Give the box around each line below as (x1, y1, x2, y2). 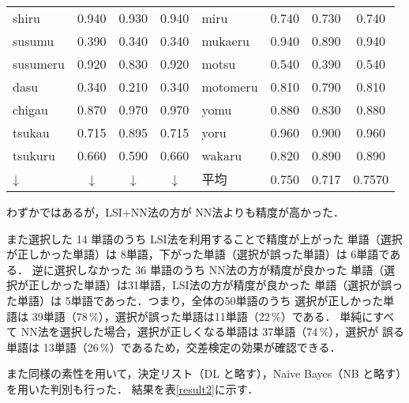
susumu (13, 32, 54, 50)
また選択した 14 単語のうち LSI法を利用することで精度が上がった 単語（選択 (6, 230, 403, 247)
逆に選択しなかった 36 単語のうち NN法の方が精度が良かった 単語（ (32, 261, 385, 277)
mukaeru (201, 32, 250, 50)
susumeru (13, 55, 66, 73)
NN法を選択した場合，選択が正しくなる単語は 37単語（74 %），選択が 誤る (21, 323, 404, 340)
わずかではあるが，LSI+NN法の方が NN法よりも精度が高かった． (6, 204, 345, 220)
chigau (13, 100, 48, 119)
